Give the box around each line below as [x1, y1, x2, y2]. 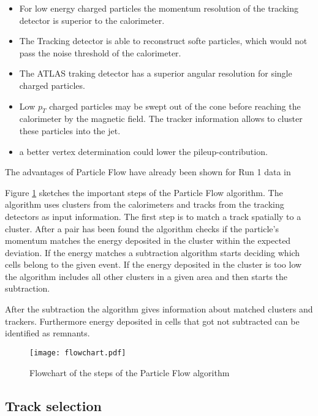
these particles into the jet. [19, 124, 121, 137]
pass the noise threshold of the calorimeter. [19, 46, 181, 59]
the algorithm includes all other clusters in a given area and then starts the [5, 270, 288, 282]
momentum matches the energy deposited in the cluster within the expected [5, 234, 291, 247]
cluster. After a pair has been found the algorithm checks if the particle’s [5, 222, 279, 235]
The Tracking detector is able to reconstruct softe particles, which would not [19, 34, 308, 47]
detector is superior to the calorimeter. [19, 13, 165, 26]
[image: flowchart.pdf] [29, 348, 126, 357]
